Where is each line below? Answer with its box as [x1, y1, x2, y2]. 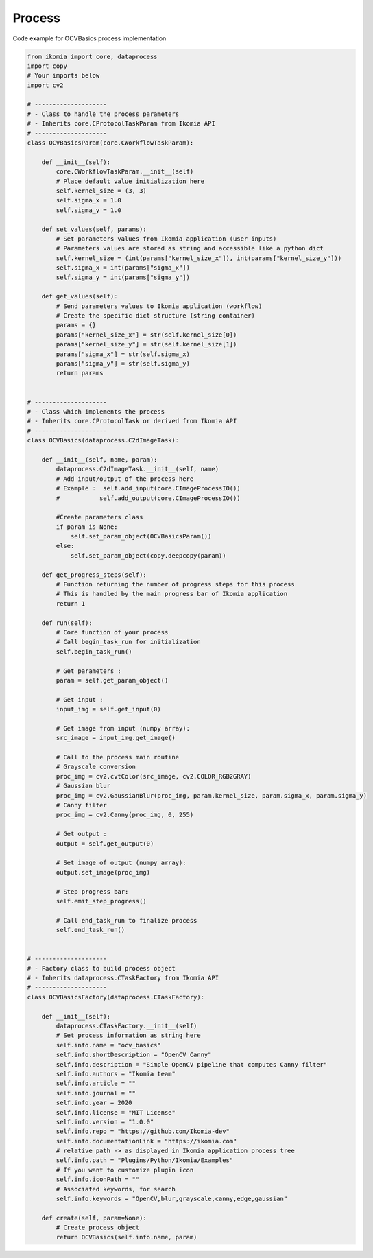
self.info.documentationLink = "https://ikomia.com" [56, 1137, 237, 1145]
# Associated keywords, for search [56, 1185, 176, 1193]
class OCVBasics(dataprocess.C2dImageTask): [27, 436, 180, 444]
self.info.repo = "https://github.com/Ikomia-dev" [56, 1128, 230, 1135]
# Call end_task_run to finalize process [56, 916, 197, 924]
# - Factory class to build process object [27, 964, 176, 972]
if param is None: [56, 523, 118, 531]
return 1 [56, 600, 86, 607]
